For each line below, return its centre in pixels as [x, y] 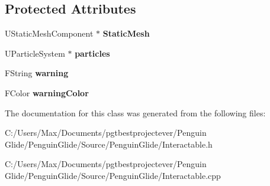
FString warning [37, 73]
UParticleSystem [35, 53]
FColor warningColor [47, 92]
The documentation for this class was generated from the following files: [135, 112]
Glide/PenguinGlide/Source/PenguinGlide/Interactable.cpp [113, 175]
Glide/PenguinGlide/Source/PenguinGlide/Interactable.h [109, 144]
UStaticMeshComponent [49, 33]
